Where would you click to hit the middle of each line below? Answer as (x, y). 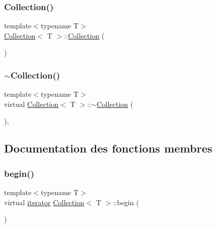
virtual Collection (32, 104)
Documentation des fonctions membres (108, 148)
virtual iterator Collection (44, 202)
